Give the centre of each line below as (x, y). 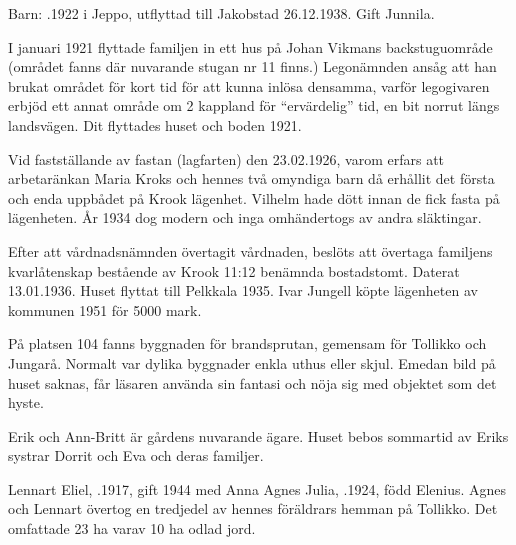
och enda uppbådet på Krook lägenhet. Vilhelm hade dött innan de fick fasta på (254, 197)
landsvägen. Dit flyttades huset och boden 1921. (155, 124)
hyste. (26, 402)
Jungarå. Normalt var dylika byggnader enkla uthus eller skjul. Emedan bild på (252, 362)
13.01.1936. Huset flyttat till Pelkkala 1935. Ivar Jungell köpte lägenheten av (243, 290)
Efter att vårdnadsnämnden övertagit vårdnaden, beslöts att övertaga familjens (250, 250)
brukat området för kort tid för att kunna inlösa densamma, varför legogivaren (249, 85)
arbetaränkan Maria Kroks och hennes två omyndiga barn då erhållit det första (251, 178)
